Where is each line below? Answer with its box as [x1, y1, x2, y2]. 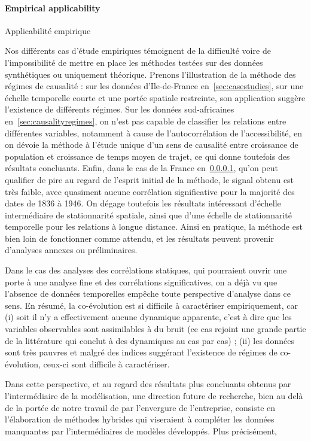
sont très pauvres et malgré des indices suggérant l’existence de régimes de [5, 346, 278, 358]
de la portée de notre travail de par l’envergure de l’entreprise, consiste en [5, 401, 276, 413]
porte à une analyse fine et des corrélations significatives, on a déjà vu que [5, 275, 278, 288]
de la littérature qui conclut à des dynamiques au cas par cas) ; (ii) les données [5, 334, 294, 346]
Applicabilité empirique [5, 24, 91, 37]
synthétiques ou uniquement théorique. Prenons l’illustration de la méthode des [5, 68, 296, 80]
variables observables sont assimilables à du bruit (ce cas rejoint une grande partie [5, 323, 306, 335]
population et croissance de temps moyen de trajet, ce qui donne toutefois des [5, 150, 290, 162]
